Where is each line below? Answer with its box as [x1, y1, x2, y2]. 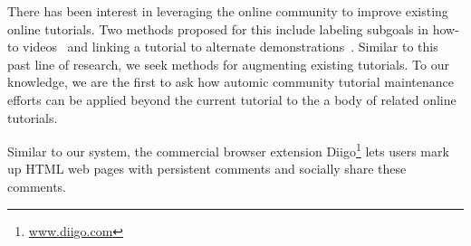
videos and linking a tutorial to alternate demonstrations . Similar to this [23, 37, 438, 56]
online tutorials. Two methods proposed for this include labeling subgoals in [7, 19, 428, 38]
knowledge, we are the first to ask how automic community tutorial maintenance [7, 72, 454, 91]
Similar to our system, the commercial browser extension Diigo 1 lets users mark [7, 139, 449, 160]
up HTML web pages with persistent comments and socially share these [7, 159, 407, 178]
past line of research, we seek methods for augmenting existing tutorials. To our [7, 54, 449, 73]
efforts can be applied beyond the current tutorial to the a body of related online [7, 90, 457, 109]
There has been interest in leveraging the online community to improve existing [7, 2, 448, 20]
